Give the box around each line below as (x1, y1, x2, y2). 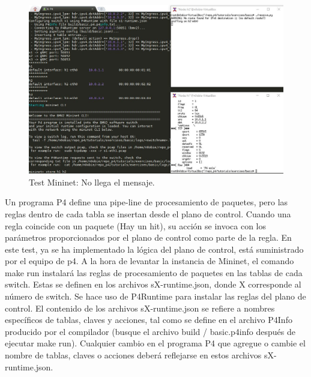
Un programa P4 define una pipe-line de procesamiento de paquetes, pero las (5, 196, 288, 208)
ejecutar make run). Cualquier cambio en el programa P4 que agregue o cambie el (5, 337, 306, 349)
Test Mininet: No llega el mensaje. (29, 175, 155, 188)
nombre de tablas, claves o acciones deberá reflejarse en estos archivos (5, 349, 262, 361)
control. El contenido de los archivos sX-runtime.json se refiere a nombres (5, 301, 275, 314)
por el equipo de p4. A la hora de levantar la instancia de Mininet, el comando (5, 255, 294, 267)
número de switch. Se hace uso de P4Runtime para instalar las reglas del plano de (5, 290, 306, 303)
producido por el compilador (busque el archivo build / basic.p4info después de (5, 325, 295, 337)
